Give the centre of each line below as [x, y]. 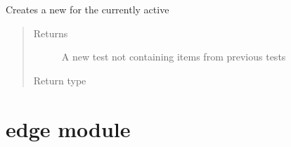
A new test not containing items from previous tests [174, 57]
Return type [60, 80]
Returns [51, 33]
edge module [68, 128]
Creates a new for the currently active [88, 9]
